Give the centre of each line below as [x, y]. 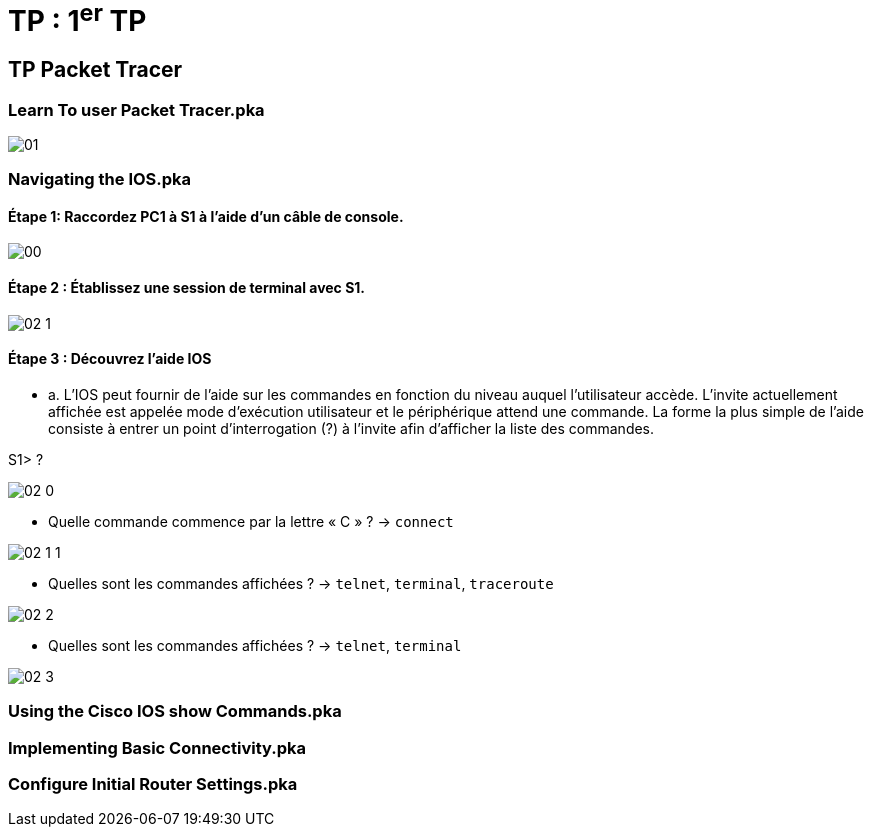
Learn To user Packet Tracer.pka [136, 109]
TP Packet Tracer [95, 70]
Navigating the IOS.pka [100, 179]
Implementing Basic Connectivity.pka [157, 747]
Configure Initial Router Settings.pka [153, 784]
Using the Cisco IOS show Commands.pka [175, 711]
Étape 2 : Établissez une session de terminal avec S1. [187, 288]
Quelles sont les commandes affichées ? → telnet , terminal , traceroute [301, 583]
